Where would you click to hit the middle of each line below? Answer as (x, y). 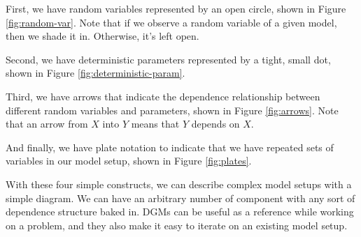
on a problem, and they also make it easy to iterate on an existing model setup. (177, 225)
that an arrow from (47, 124)
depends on (215, 124)
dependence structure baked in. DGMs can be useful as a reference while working (180, 212)
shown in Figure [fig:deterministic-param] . (95, 73)
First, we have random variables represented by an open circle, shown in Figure (176, 8)
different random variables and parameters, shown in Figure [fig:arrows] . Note (172, 110)
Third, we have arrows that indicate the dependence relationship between (163, 96)
